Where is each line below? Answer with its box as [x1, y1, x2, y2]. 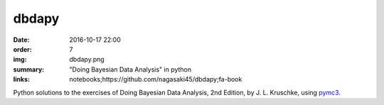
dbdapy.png [69, 55, 105, 64]
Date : [13, 35, 30, 44]
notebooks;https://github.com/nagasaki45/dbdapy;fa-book [69, 75, 242, 84]
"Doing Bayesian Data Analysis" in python [69, 65, 192, 74]
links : [13, 75, 30, 84]
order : [13, 45, 32, 53]
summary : [13, 65, 45, 74]
